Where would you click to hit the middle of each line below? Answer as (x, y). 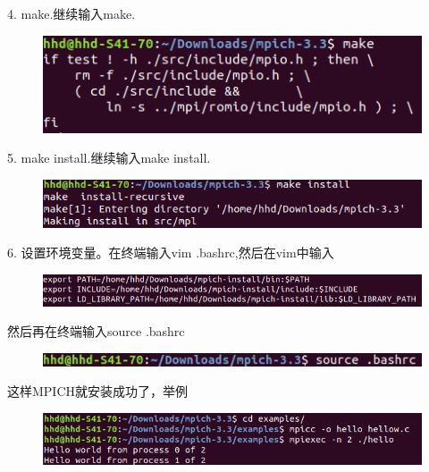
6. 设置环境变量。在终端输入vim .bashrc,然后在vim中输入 (171, 253)
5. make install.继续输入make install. (109, 158)
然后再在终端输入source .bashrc (96, 331)
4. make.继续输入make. (71, 13)
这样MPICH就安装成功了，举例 (98, 391)
